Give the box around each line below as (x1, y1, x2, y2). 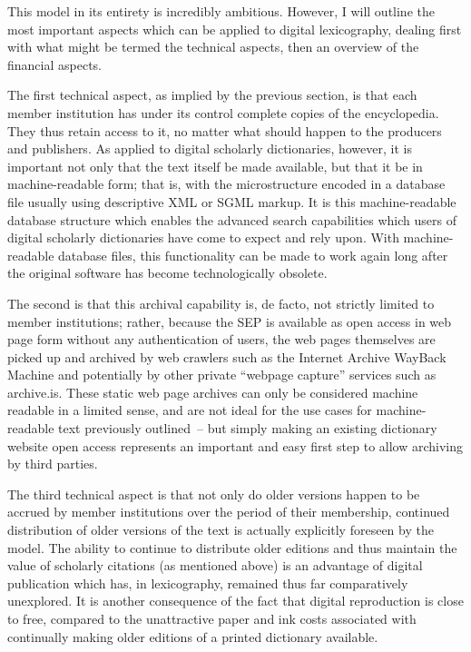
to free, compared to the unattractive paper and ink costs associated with (7, 609, 417, 627)
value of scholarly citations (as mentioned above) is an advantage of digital (7, 556, 423, 575)
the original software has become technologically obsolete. (7, 263, 328, 282)
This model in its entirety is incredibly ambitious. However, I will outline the (7, 2, 435, 20)
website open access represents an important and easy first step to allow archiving (7, 436, 464, 455)
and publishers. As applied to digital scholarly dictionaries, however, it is (7, 139, 412, 158)
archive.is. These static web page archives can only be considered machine (7, 382, 418, 401)
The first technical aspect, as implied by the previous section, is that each (7, 85, 417, 104)
